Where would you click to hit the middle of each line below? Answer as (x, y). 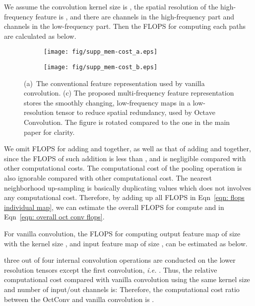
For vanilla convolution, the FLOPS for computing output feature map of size (122, 233)
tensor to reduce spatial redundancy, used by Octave (135, 112)
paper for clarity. (49, 132)
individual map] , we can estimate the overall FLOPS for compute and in (114, 207)
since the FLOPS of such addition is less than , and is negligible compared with (125, 158)
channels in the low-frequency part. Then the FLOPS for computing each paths (125, 26)
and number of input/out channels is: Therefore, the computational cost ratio (122, 289)
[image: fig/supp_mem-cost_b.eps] (101, 67)
